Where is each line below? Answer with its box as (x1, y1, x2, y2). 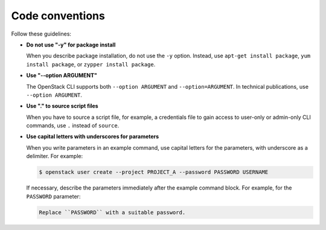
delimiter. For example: (26, 153, 83, 160)
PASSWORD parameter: (26, 193, 81, 200)
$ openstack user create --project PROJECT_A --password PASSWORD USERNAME (39, 169, 269, 176)
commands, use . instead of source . (26, 122, 120, 129)
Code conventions (11, 9, 105, 22)
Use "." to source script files (26, 103, 99, 110)
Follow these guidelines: (11, 30, 72, 37)
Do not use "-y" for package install (26, 41, 116, 48)
